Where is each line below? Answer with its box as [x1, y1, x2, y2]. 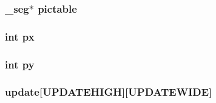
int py [5, 56, 35, 71]
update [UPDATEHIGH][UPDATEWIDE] [5, 84, 212, 99]
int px [5, 28, 35, 44]
